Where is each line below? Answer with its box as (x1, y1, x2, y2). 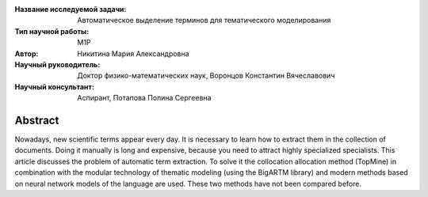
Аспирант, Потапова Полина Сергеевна (77, 93, 212, 103)
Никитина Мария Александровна (77, 48, 189, 59)
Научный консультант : (14, 81, 95, 91)
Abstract (14, 113, 59, 127)
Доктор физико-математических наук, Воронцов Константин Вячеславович (77, 71, 335, 81)
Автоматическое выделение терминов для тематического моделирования (77, 16, 331, 25)
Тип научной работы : (14, 26, 90, 36)
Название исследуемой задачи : (14, 5, 127, 13)
